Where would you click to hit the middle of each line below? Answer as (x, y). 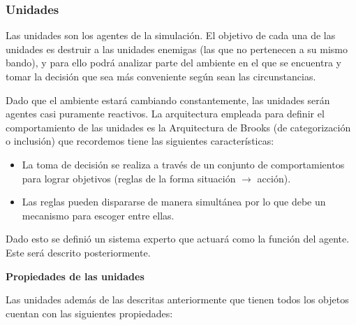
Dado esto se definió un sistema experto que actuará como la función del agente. (178, 239)
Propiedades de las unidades (75, 276)
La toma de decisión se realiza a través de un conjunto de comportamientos (183, 164)
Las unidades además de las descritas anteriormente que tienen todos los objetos (177, 299)
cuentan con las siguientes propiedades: (89, 313)
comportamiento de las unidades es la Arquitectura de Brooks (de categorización (178, 127)
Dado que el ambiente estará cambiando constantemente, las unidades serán (168, 100)
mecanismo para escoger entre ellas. (98, 215)
